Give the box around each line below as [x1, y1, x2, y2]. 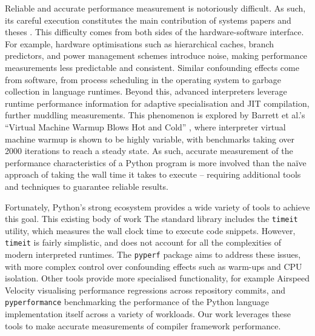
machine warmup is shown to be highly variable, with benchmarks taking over [5, 132, 294, 145]
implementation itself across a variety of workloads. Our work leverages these [5, 307, 291, 320]
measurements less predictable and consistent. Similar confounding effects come [5, 61, 299, 73]
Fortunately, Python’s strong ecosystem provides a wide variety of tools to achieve [5, 200, 310, 213]
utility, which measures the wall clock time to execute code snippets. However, [5, 224, 296, 237]
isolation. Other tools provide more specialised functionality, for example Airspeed [5, 272, 310, 284]
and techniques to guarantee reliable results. [5, 180, 168, 192]
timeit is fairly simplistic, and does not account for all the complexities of [5, 236, 282, 249]
